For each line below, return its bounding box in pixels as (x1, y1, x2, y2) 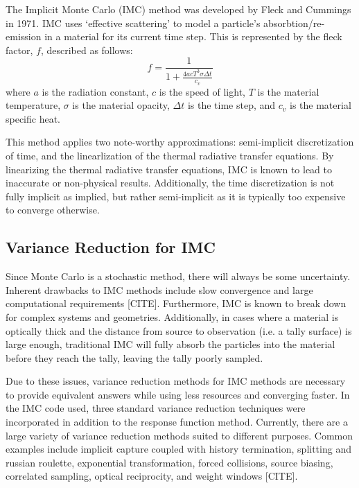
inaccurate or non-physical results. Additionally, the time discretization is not (6, 175, 335, 190)
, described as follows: (40, 42, 133, 57)
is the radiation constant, (42, 84, 149, 98)
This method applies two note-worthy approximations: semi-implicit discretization (6, 134, 354, 149)
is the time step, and (187, 98, 276, 112)
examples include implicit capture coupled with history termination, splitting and (6, 442, 351, 456)
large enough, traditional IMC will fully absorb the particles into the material (6, 337, 335, 351)
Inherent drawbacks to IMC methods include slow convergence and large (6, 282, 313, 297)
